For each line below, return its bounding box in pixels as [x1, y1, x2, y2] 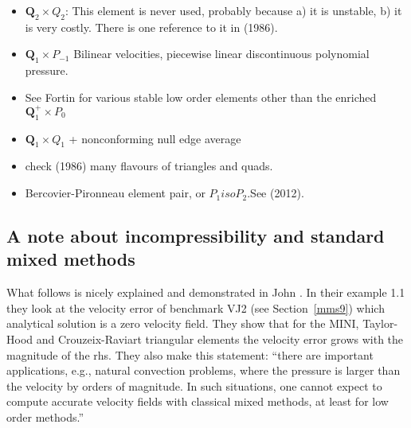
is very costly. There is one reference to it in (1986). [25, 18, 278, 35]
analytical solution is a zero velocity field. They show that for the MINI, [6, 315, 359, 332]
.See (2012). [247, 185, 304, 201]
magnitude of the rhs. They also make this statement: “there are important [6, 346, 374, 363]
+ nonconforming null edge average [68, 130, 241, 146]
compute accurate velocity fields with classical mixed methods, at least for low [6, 393, 389, 410]
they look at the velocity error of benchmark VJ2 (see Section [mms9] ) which [6, 299, 385, 316]
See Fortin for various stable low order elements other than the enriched [25, 88, 377, 105]
